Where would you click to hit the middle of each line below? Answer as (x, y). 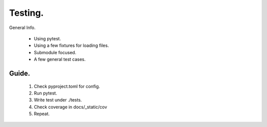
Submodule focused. (55, 52)
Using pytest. (47, 38)
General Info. (22, 28)
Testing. (26, 13)
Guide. (20, 73)
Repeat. (42, 114)
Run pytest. (45, 93)
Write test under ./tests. (58, 100)
